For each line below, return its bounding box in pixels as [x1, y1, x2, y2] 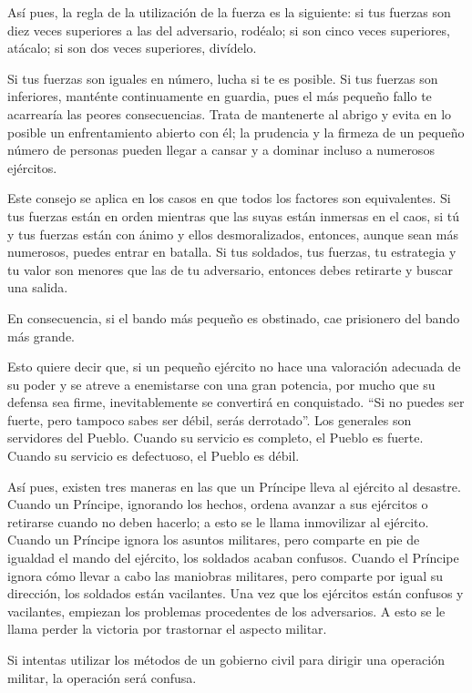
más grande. [7, 326, 76, 345]
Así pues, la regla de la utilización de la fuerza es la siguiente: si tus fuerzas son [7, 3, 451, 21]
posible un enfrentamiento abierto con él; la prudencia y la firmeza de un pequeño [7, 122, 465, 141]
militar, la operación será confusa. [7, 668, 197, 687]
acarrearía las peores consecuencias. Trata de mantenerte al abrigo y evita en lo [7, 104, 452, 123]
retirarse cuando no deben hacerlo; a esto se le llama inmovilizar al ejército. [7, 512, 429, 531]
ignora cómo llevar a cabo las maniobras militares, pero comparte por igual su [7, 566, 444, 585]
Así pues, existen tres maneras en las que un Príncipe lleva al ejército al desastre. [7, 476, 461, 495]
